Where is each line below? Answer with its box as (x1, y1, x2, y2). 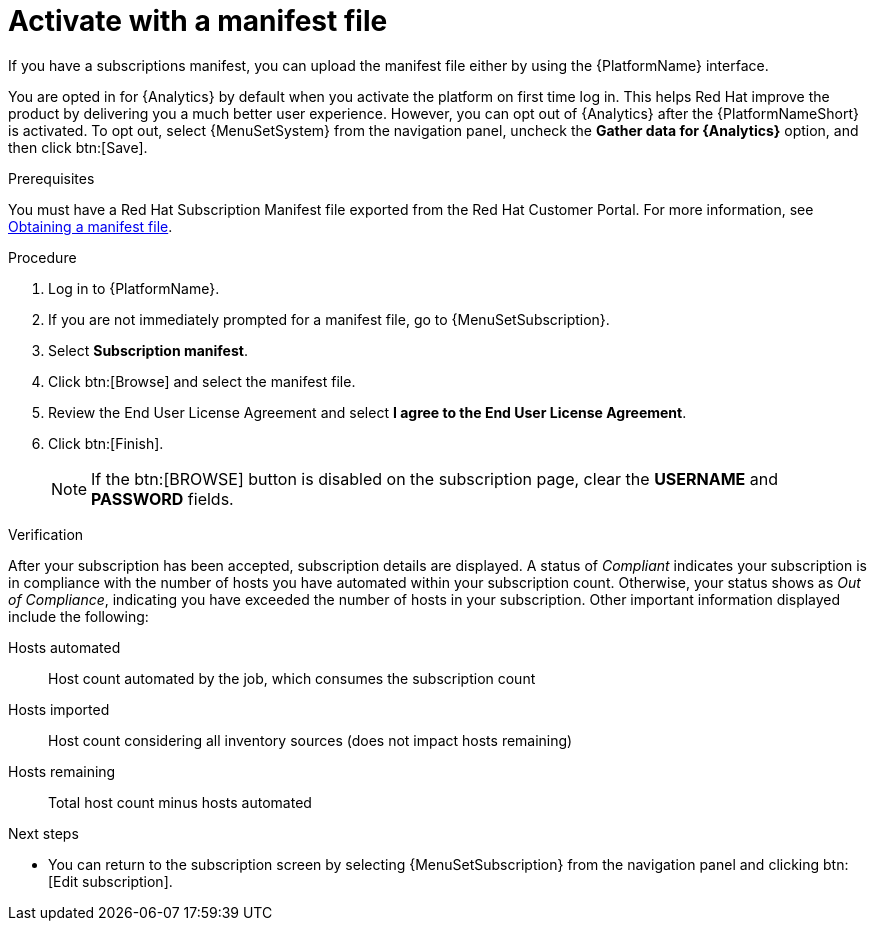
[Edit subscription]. (48, 872, 173, 890)
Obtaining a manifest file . (8, 217, 173, 235)
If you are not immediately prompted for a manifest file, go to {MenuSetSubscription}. (48, 310, 610, 328)
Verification (8, 525, 84, 543)
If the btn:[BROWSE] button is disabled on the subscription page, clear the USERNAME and (91, 468, 779, 489)
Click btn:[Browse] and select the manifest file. (48, 372, 356, 390)
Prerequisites (8, 169, 95, 187)
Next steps (8, 824, 79, 842)
